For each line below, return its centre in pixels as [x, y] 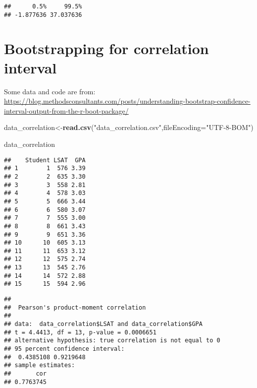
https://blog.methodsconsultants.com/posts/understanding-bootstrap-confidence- [127, 101]
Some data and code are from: [50, 91]
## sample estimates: [40, 365]
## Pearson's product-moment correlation [75, 307]
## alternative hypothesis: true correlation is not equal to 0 [112, 341]
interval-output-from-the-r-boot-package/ [66, 110]
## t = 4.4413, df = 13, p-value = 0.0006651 [80, 332]
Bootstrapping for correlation [106, 48]
